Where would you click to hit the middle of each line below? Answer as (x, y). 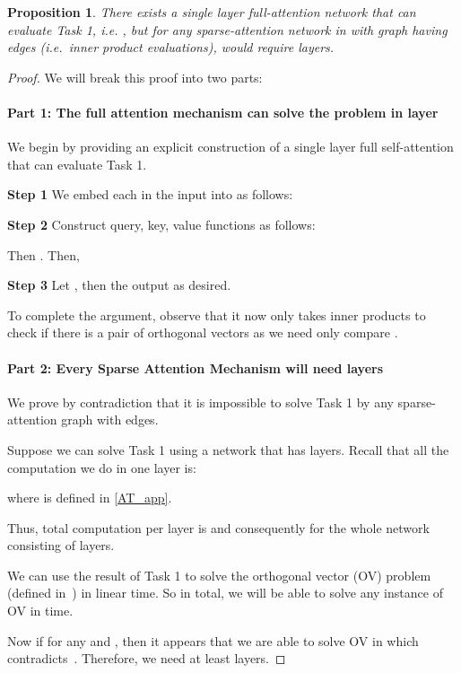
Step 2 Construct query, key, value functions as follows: (161, 224)
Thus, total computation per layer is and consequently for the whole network (218, 527)
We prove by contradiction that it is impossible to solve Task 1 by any (200, 402)
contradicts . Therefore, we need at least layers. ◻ (147, 658)
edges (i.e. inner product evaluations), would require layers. (171, 47)
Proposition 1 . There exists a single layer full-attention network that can (212, 12)
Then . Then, (43, 254)
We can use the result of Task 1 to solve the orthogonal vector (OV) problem (219, 575)
